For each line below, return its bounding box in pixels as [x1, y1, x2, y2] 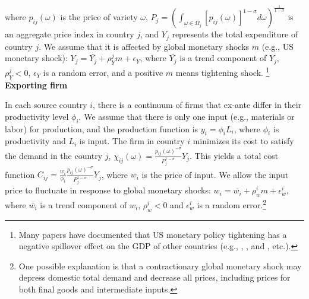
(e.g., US [261, 40, 294, 52]
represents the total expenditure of [172, 28, 298, 40]
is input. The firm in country [79, 135, 185, 147]
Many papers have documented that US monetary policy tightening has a [18, 228, 287, 240]
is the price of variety [60, 11, 138, 23]
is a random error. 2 [197, 197, 267, 211]
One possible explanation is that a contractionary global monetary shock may [18, 259, 302, 272]
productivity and [5, 135, 66, 147]
